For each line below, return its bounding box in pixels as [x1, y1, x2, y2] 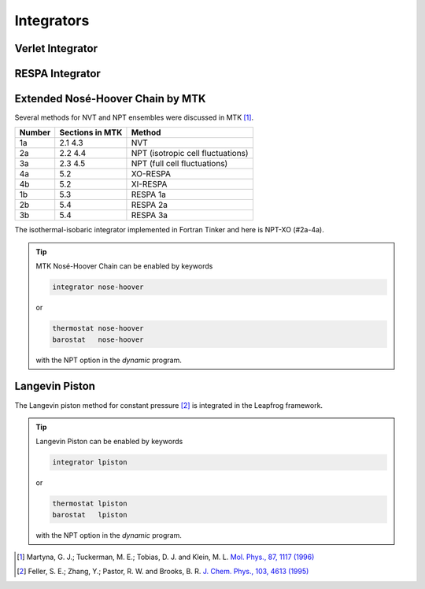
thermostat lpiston [52, 499, 128, 508]
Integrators [14, 12, 90, 29]
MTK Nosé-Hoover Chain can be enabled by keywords [35, 261, 213, 271]
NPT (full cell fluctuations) [131, 158, 228, 169]
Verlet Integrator [14, 42, 98, 55]
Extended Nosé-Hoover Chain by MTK [14, 92, 206, 106]
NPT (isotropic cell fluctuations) [131, 148, 249, 159]
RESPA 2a [131, 199, 168, 210]
